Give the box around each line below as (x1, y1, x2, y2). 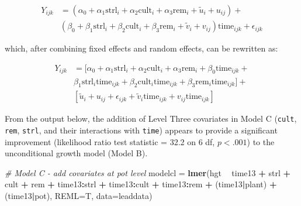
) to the (247, 135, 275, 147)
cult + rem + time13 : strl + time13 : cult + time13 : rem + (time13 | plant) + (5, 178, 277, 190)
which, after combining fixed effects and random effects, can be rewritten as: (5, 42, 278, 54)
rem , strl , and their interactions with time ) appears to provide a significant (5, 124, 278, 136)
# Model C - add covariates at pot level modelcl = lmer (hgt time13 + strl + (5, 166, 290, 178)
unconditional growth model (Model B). (5, 147, 148, 159)
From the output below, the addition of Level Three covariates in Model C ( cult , (5, 112, 297, 125)
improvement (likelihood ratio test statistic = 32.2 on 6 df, (5, 135, 215, 147)
